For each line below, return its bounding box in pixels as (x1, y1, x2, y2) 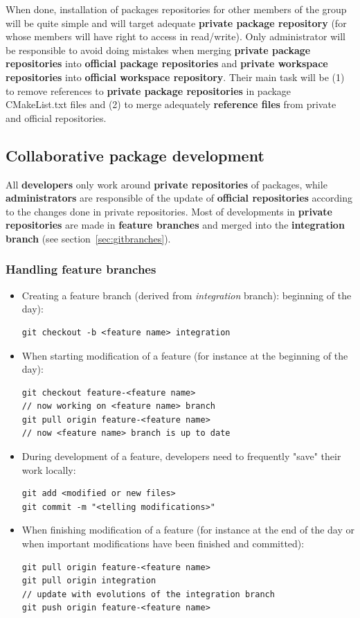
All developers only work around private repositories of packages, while (6, 177, 327, 191)
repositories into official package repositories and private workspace (6, 56, 328, 71)
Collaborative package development (6, 144, 264, 166)
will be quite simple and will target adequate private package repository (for (6, 15, 347, 30)
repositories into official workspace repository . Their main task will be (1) (6, 69, 345, 84)
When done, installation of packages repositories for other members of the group (6, 2, 347, 16)
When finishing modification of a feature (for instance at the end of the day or (21, 522, 354, 537)
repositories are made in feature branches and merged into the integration (6, 218, 345, 232)
